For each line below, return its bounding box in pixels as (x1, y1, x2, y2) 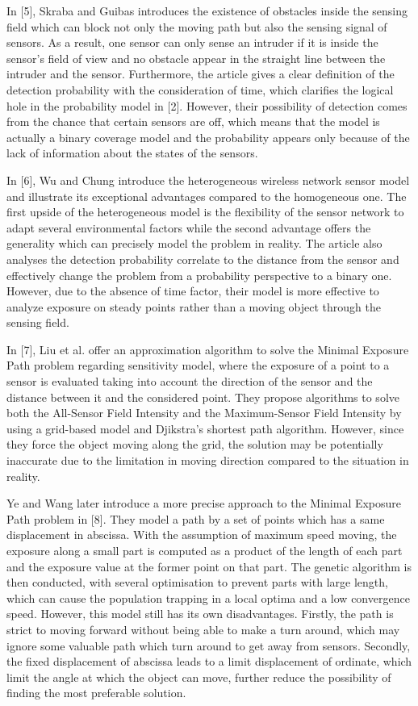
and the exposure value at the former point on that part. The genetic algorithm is (6, 558, 412, 574)
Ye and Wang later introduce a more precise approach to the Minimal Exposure (6, 495, 402, 512)
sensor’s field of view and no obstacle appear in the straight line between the (6, 49, 386, 66)
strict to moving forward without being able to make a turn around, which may (6, 620, 400, 637)
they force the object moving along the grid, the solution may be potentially (6, 436, 383, 453)
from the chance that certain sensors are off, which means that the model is (6, 113, 380, 130)
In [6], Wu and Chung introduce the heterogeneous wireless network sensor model (6, 171, 410, 188)
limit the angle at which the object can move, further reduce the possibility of (6, 668, 391, 685)
